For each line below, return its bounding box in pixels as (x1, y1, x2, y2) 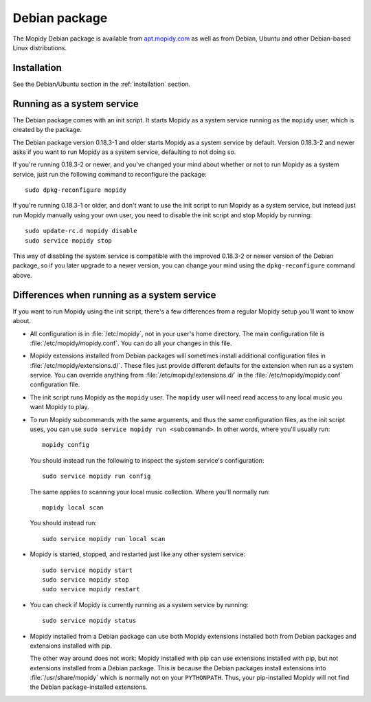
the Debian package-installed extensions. (30, 683, 148, 691)
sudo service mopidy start (42, 566, 133, 574)
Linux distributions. (12, 43, 67, 52)
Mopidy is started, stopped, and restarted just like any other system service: (30, 550, 246, 558)
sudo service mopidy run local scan (42, 535, 166, 542)
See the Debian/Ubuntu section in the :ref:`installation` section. (12, 80, 191, 88)
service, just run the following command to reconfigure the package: (12, 170, 207, 178)
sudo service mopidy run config (42, 472, 151, 481)
